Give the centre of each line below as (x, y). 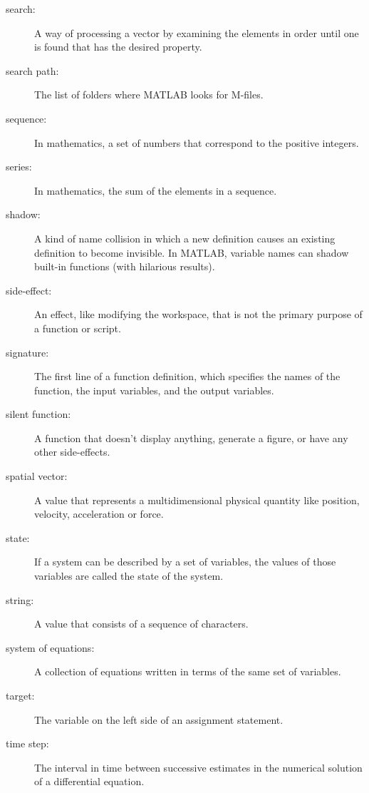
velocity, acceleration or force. (99, 514)
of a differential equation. (89, 781)
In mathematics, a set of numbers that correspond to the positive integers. (197, 142)
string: (20, 599)
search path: (32, 70)
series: (19, 167)
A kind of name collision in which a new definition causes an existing (185, 238)
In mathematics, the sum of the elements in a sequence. (156, 190)
